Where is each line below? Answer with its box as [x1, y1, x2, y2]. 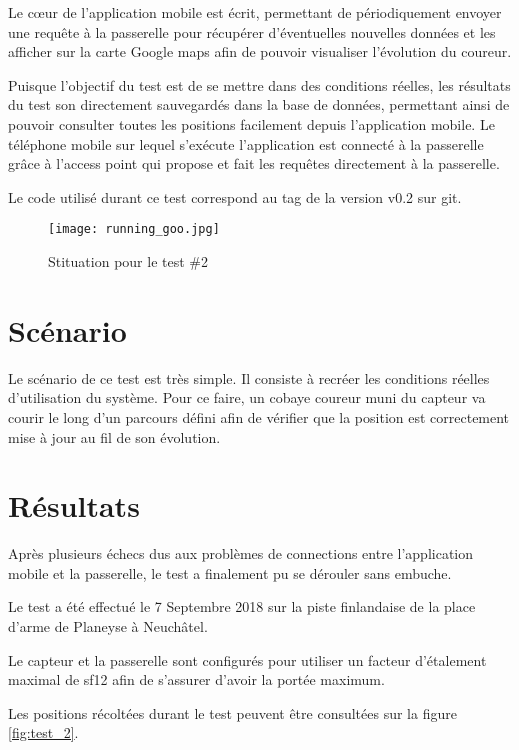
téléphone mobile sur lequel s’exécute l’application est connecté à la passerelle [8, 133, 484, 154]
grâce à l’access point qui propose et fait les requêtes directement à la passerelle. [8, 153, 500, 174]
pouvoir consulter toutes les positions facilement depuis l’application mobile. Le [8, 113, 495, 134]
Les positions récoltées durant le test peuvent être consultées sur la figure [8, 702, 457, 723]
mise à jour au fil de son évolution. [8, 426, 221, 447]
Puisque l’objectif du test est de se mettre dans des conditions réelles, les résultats [8, 74, 511, 95]
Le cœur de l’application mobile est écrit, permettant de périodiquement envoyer [8, 2, 502, 22]
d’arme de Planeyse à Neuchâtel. [8, 616, 208, 636]
